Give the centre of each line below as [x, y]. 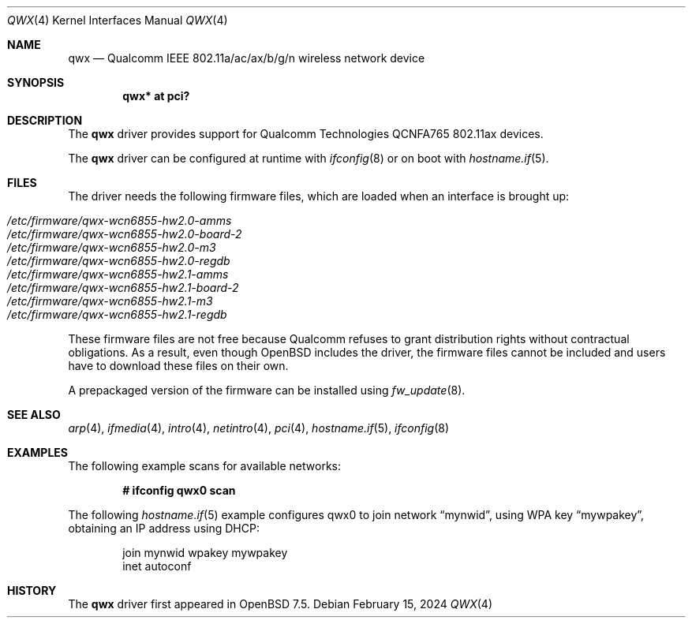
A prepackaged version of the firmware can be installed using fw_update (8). [267, 390]
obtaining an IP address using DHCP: [164, 528]
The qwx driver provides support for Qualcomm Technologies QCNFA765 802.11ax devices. [306, 134]
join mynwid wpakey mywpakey [205, 553]
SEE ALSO [34, 415]
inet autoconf [157, 566]
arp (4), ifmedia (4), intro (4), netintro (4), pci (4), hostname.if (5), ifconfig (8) [259, 428]
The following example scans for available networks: [205, 466]
